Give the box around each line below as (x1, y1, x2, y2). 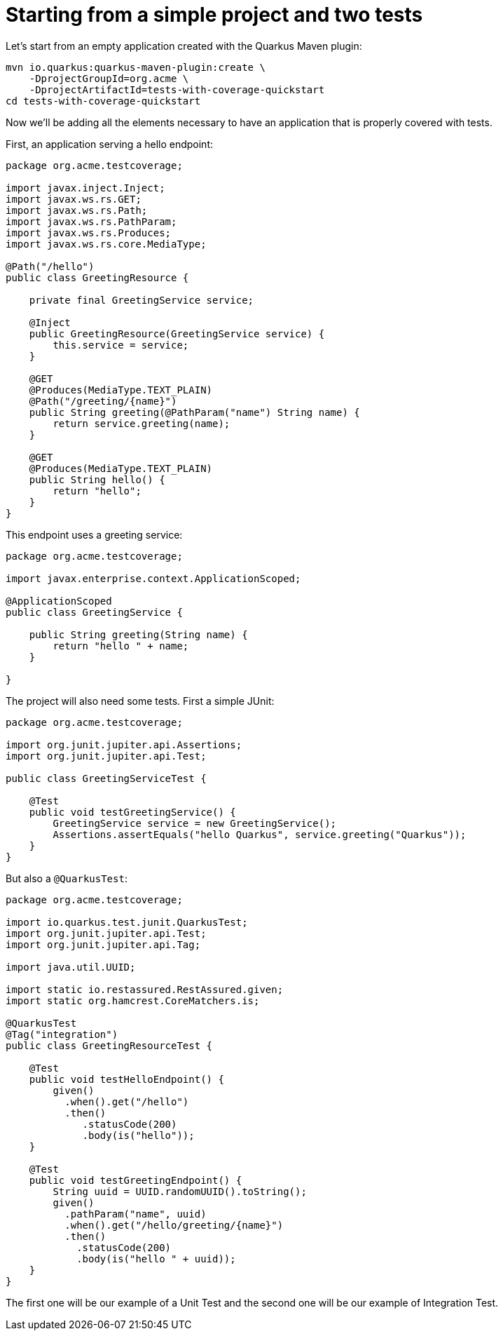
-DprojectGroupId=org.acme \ (29, 72, 189, 84)
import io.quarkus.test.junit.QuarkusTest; (6, 916, 248, 928)
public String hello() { (29, 473, 165, 485)
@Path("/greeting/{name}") (29, 395, 177, 407)
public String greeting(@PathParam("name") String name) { (29, 406, 360, 418)
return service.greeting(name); (53, 417, 230, 429)
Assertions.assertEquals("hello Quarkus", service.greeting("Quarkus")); (53, 828, 467, 840)
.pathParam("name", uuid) (64, 1208, 207, 1220)
